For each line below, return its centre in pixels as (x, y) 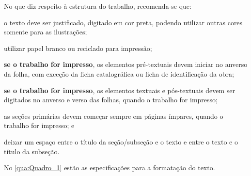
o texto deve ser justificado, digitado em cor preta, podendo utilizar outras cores (123, 22)
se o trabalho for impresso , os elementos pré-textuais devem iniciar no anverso (126, 64)
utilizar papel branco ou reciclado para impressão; (78, 48)
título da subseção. (32, 151)
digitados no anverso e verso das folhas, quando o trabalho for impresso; (111, 100)
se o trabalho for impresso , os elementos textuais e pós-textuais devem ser (120, 90)
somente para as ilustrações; (46, 32)
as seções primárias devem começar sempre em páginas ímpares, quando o (114, 116)
